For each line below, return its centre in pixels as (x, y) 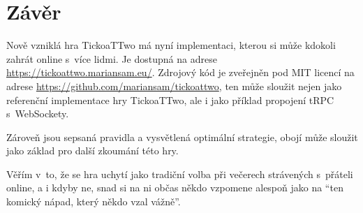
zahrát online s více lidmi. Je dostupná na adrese (112, 58)
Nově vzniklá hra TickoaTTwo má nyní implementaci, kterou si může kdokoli (171, 45)
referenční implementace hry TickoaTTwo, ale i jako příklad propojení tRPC (170, 100)
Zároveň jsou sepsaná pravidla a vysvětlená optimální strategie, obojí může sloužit (182, 137)
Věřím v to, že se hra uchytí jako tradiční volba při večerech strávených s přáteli (180, 174)
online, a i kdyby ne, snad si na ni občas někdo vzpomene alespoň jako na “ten (175, 188)
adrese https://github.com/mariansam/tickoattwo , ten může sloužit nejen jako (174, 86)
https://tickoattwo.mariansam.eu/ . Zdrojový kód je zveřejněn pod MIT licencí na (180, 72)
